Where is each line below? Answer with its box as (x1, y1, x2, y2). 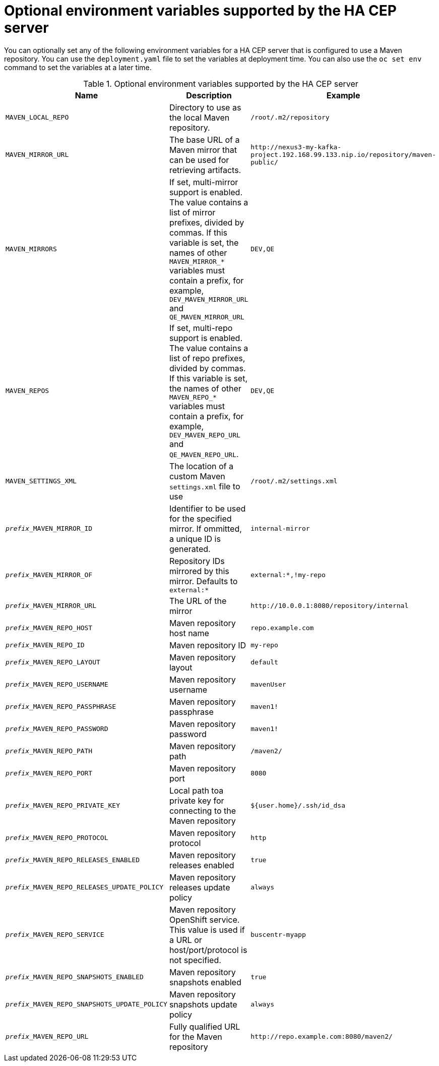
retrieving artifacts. (169, 164, 241, 175)
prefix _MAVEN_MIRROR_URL (6, 602, 97, 610)
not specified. (169, 955, 221, 965)
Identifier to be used (169, 503, 246, 514)
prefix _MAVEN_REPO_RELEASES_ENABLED (6, 856, 140, 864)
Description (186, 90, 232, 100)
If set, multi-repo (169, 322, 233, 333)
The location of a (169, 461, 233, 471)
